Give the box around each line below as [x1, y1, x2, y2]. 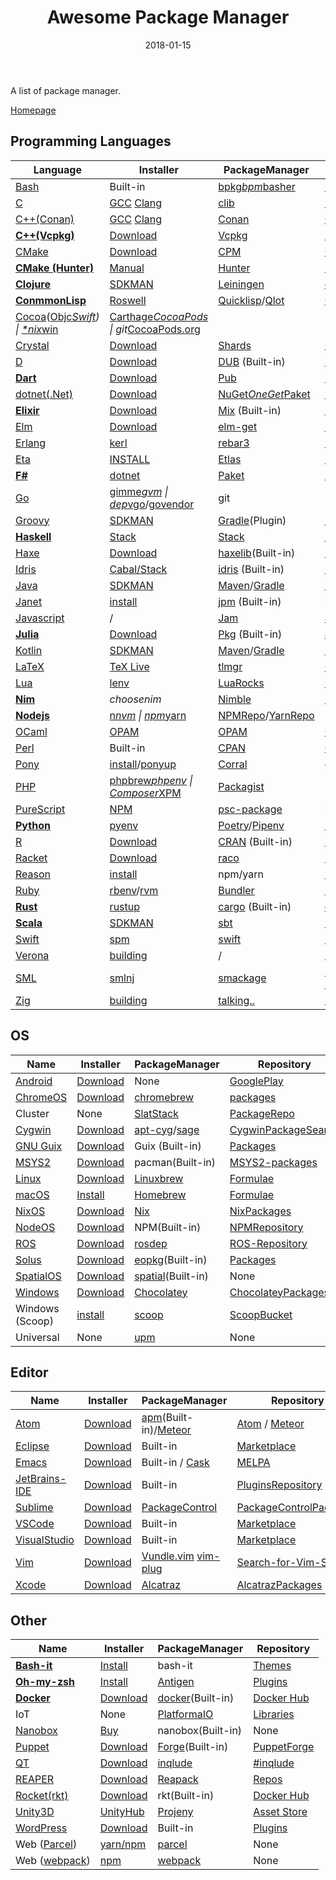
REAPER [15, 1772, 55, 1786]
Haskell [15, 529, 52, 543]
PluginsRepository [236, 1478, 323, 1492]
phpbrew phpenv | [109, 773, 193, 787]
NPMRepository [229, 1220, 304, 1234]
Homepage [10, 104, 57, 116]
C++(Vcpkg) [15, 228, 75, 242]
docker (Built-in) [157, 1691, 235, 1705]
